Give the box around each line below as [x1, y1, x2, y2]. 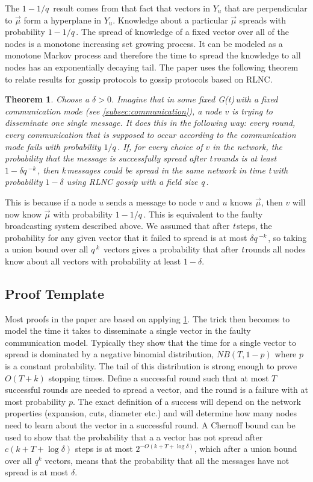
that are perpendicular [224, 2, 308, 14]
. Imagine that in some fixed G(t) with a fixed [111, 93, 278, 105]
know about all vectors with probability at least [5, 254, 181, 267]
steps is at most [75, 442, 133, 455]
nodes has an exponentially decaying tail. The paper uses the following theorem [5, 60, 299, 73]
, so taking [268, 231, 307, 243]
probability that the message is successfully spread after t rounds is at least [5, 152, 277, 164]
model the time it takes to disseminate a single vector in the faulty [5, 324, 251, 337]
